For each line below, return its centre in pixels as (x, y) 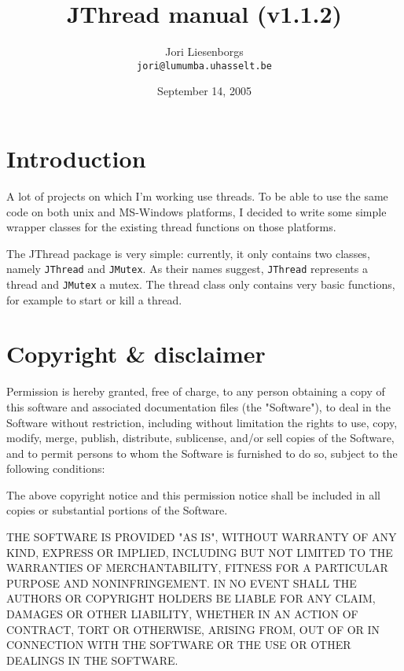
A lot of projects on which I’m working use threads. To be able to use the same (197, 195)
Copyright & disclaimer (136, 354)
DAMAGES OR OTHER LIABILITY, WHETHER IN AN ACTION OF (182, 614)
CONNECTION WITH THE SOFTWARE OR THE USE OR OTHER (179, 645)
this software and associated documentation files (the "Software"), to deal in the (198, 406)
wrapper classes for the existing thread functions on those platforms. (171, 227)
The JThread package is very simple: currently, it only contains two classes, (188, 253)
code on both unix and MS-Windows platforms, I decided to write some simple (196, 211)
